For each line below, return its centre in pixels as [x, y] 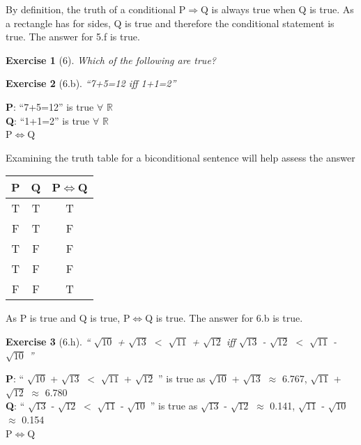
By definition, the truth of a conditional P [96, 9]
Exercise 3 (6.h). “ [48, 341]
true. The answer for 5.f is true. [73, 37]
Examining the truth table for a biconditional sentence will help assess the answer [180, 157]
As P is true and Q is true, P [68, 318]
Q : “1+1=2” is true [48, 120]
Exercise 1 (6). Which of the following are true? [111, 60]
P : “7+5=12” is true [50, 106]
